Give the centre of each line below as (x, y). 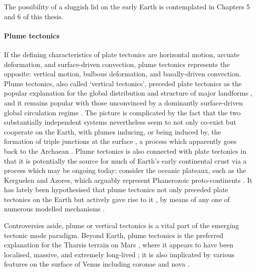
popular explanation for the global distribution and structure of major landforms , (128, 93)
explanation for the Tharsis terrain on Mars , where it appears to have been (119, 245)
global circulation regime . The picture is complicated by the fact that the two (122, 112)
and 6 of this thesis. (34, 16)
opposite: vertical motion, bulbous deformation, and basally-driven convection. (123, 74)
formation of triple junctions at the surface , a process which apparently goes (120, 141)
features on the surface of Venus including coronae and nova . (97, 264)
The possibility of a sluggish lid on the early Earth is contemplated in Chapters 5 (127, 6)
